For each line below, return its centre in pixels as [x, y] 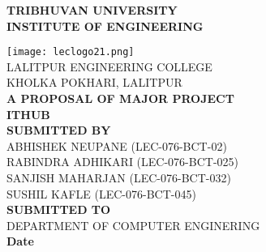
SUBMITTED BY [59, 130]
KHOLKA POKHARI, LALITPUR [94, 82]
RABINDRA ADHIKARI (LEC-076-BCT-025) [122, 162]
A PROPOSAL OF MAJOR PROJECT [120, 98]
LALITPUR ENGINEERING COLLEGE [109, 66]
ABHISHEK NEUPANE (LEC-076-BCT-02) [117, 145]
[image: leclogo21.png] [71, 52]
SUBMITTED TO [59, 209]
